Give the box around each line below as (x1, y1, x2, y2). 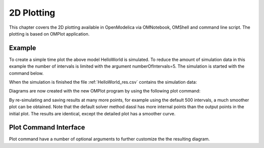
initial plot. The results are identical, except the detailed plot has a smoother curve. (9, 111, 176, 116)
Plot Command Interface (9, 123, 85, 131)
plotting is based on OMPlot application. (9, 31, 90, 37)
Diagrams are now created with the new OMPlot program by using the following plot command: (9, 88, 200, 94)
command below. (9, 70, 44, 76)
